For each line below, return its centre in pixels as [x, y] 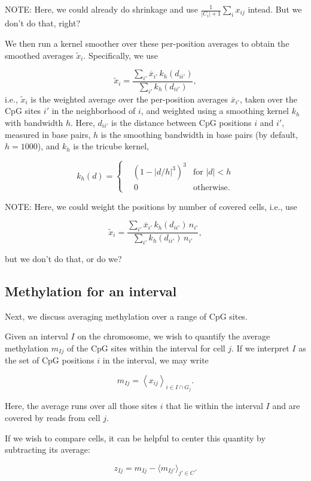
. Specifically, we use [121, 55]
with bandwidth [34, 122]
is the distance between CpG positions [182, 122]
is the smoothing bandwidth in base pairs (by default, [199, 134]
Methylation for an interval [91, 291]
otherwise [211, 188]
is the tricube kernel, [111, 146]
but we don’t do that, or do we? [63, 258]
